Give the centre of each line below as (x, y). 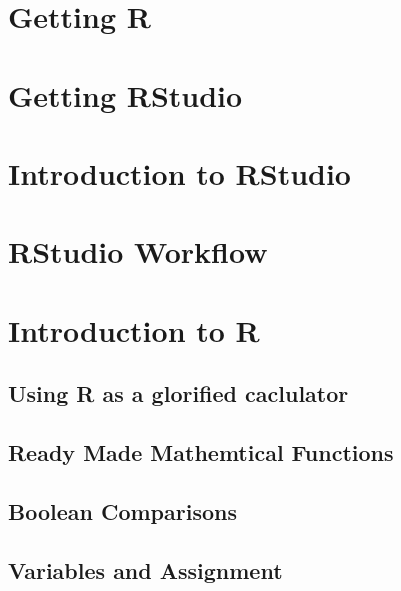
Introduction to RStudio (179, 172)
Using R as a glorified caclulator (178, 393)
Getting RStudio (125, 94)
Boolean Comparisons (122, 510)
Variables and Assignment (145, 569)
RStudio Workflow (138, 251)
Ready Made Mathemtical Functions (201, 452)
